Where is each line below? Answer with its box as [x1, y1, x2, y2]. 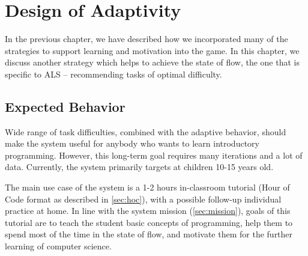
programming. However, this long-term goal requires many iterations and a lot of [5, 148, 303, 161]
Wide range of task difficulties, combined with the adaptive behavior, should [5, 125, 286, 138]
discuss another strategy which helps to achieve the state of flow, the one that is [5, 56, 300, 69]
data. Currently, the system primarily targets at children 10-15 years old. [5, 160, 274, 173]
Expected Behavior [5, 97, 125, 115]
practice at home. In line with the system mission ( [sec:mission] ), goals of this [5, 204, 291, 217]
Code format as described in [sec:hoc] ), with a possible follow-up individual [5, 192, 282, 205]
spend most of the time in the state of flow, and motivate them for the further [5, 228, 293, 240]
